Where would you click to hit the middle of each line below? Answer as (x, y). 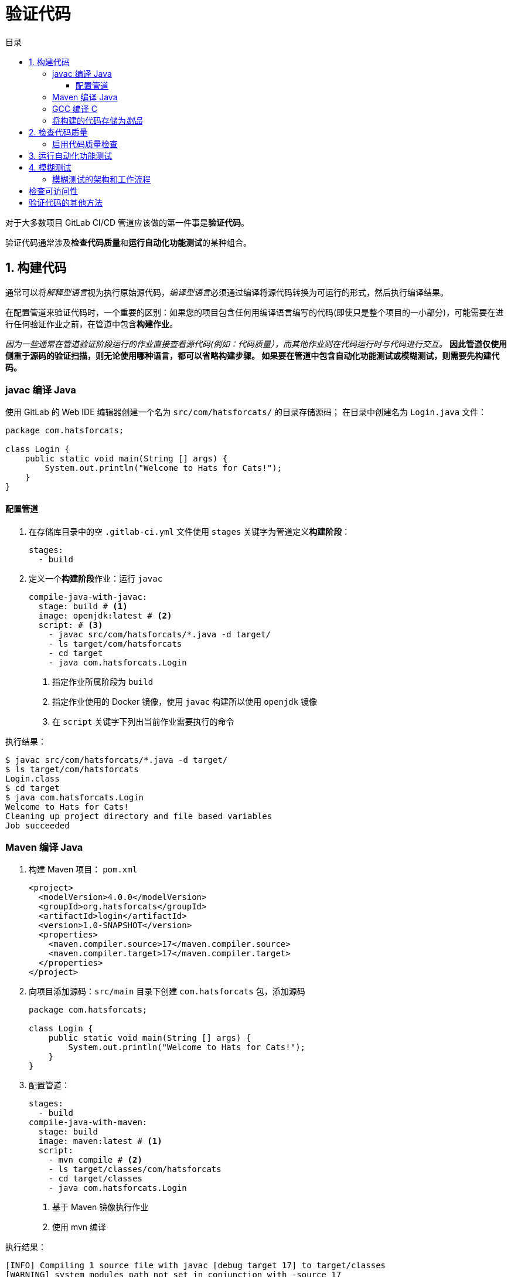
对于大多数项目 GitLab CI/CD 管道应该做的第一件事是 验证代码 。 (127, 222)
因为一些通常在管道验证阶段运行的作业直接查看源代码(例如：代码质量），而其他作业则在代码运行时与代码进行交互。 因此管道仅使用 (256, 344)
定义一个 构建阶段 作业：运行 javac (96, 578)
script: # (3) (71, 625)
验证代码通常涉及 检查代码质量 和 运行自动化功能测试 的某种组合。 (128, 242)
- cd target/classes (95, 1179)
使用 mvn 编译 (79, 1227)
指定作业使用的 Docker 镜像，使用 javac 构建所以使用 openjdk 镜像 (185, 701)
